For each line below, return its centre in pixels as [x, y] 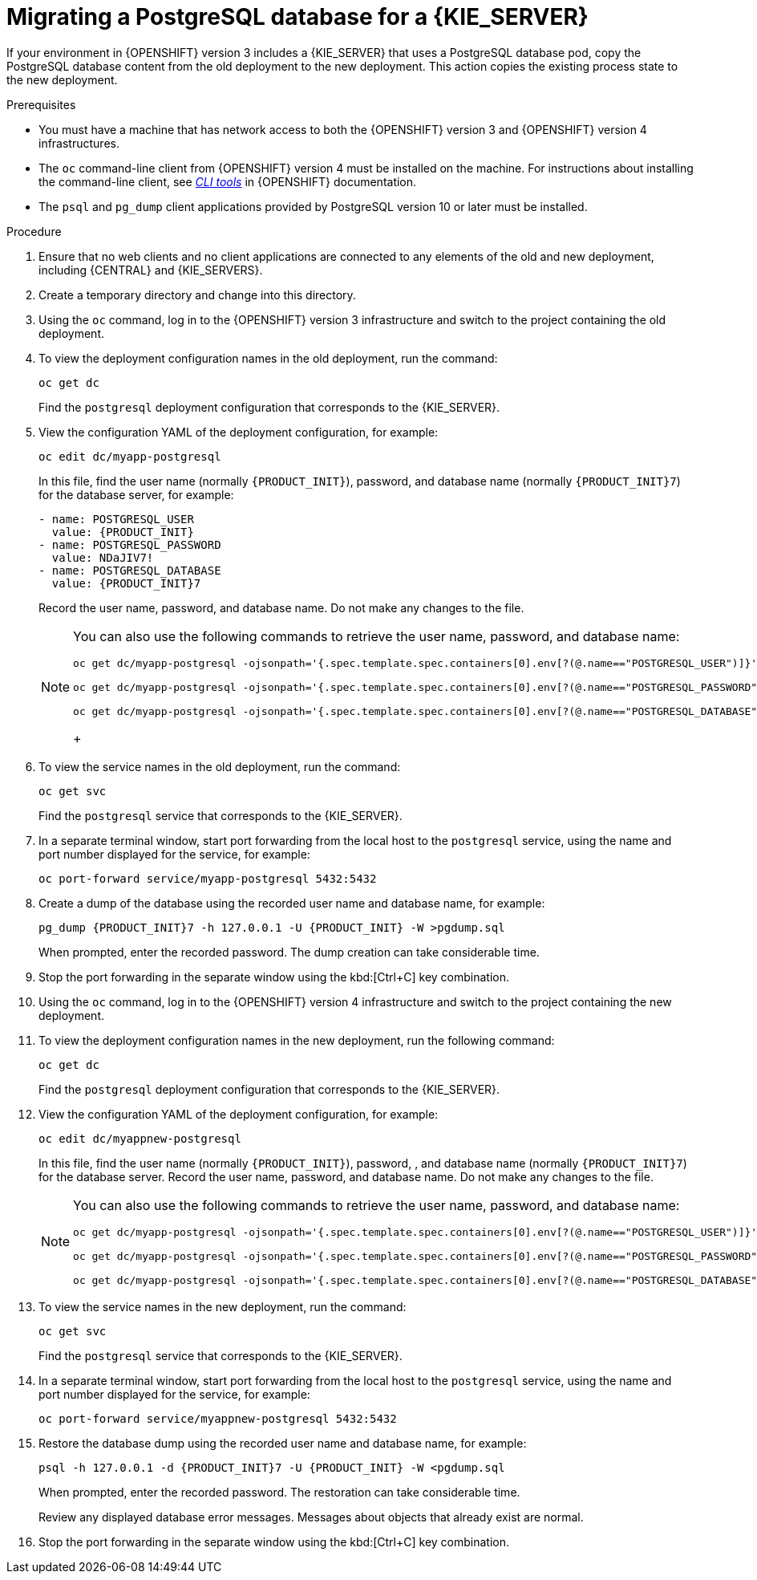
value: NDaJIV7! [103, 557]
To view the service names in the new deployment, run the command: [223, 1306]
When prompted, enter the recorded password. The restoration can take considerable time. [279, 1492]
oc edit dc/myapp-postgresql [130, 456]
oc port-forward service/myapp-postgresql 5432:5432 [208, 878]
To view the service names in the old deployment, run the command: [220, 766]
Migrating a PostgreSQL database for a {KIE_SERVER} [298, 17]
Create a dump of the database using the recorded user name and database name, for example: [292, 903]
